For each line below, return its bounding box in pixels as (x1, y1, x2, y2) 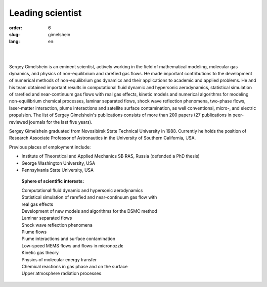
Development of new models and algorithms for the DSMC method (21, 208, 158, 214)
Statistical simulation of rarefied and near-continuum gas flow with (21, 194, 157, 200)
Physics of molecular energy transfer (21, 256, 97, 262)
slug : (9, 31, 20, 37)
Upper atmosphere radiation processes (21, 270, 101, 277)
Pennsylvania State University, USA (21, 167, 94, 173)
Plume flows (21, 229, 47, 235)
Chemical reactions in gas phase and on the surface (21, 264, 128, 270)
